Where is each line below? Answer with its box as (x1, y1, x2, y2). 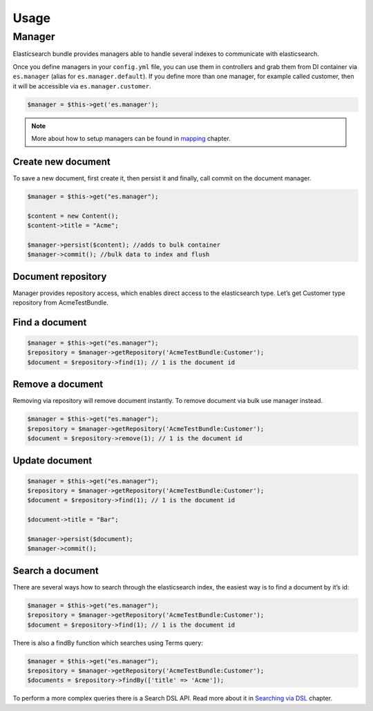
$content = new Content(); (27, 211, 119, 220)
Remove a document (12, 379, 104, 390)
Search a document (12, 565, 99, 576)
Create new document (12, 155, 111, 167)
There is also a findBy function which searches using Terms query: (12, 638, 203, 647)
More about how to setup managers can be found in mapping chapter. (31, 134, 231, 142)
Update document (12, 455, 93, 466)
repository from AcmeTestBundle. (12, 298, 108, 307)
